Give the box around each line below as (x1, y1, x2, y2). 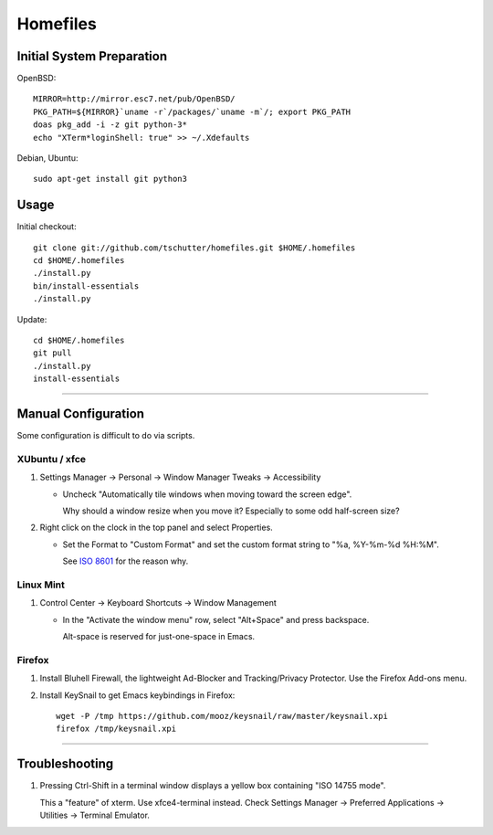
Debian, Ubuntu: (16, 153, 79, 164)
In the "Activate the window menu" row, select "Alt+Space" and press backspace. (62, 614, 370, 625)
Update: (16, 313, 47, 324)
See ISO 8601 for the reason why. (62, 555, 189, 566)
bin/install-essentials (33, 280, 140, 291)
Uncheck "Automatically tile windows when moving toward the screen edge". (62, 489, 352, 500)
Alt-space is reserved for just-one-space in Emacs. (62, 631, 256, 642)
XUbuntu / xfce (16, 452, 87, 465)
